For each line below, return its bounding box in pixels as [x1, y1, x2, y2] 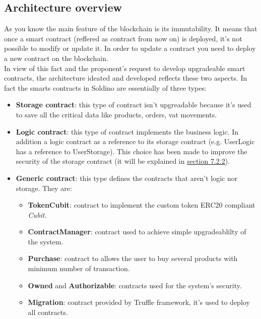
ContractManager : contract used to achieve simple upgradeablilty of [28, 226, 246, 237]
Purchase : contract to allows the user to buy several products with [28, 253, 238, 264]
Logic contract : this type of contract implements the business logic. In [16, 126, 239, 137]
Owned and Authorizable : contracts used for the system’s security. [28, 280, 242, 290]
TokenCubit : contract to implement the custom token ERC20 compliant [28, 200, 255, 210]
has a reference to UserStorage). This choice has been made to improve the [16, 146, 247, 156]
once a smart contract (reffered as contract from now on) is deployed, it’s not [4, 33, 242, 43]
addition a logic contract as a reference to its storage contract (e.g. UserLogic [16, 136, 255, 147]
